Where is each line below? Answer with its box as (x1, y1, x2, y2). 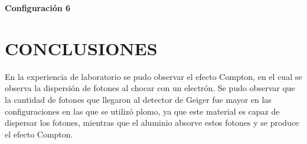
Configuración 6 (5, 2, 71, 14)
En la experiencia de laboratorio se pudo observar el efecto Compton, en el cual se (5, 70, 302, 82)
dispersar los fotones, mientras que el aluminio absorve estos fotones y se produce (5, 116, 299, 129)
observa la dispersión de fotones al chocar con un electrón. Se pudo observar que (5, 82, 295, 94)
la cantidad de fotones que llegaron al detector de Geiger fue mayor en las (5, 93, 272, 105)
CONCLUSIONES (5, 36, 158, 60)
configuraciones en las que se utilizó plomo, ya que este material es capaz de (5, 105, 280, 117)
